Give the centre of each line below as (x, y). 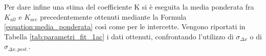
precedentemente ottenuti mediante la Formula (113, 16)
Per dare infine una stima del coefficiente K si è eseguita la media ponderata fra (129, 7)
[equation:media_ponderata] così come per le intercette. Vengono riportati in (125, 26)
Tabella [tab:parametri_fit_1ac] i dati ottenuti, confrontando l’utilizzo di (119, 36)
